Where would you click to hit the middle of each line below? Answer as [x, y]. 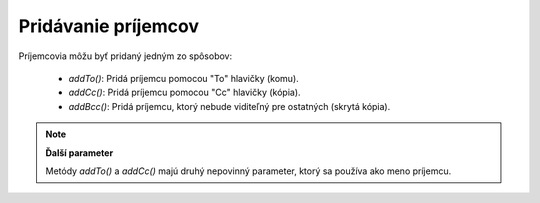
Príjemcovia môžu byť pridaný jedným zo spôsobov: [125, 56]
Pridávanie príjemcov [109, 26]
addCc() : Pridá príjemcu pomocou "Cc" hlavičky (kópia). [184, 92]
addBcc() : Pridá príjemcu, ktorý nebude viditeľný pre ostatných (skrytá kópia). [229, 106]
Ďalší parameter [79, 152]
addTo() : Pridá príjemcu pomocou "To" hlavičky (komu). [183, 78]
